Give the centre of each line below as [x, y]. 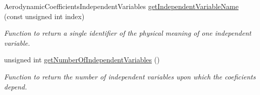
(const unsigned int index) [44, 16]
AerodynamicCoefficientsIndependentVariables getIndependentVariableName [121, 6]
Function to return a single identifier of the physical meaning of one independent [128, 33]
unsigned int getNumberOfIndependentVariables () [82, 60]
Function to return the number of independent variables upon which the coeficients [130, 76]
